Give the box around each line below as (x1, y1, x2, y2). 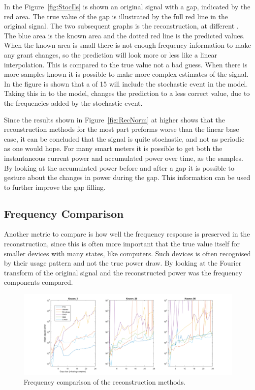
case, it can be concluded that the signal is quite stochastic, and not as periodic (4, 133, 245, 144)
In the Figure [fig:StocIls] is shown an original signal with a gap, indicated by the (4, 1, 251, 11)
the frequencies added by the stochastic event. (4, 97, 143, 108)
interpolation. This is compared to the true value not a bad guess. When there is (4, 59, 248, 69)
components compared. (4, 277, 73, 287)
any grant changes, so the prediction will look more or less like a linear (4, 49, 217, 60)
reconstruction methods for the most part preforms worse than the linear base (4, 124, 239, 134)
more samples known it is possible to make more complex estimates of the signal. (4, 69, 249, 79)
